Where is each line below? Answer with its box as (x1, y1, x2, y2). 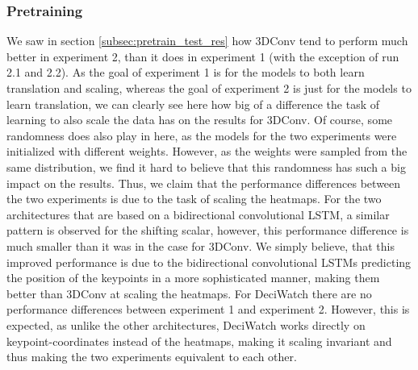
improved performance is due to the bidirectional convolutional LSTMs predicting (6, 253, 412, 270)
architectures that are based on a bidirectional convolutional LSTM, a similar (6, 206, 390, 222)
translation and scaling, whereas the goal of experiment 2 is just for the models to (6, 80, 412, 96)
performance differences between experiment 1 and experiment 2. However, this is (6, 301, 410, 318)
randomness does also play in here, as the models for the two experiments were (6, 127, 397, 143)
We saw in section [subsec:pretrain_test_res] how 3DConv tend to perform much (6, 32, 408, 49)
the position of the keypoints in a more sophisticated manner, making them (6, 269, 380, 286)
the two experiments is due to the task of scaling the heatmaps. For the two (6, 190, 382, 207)
